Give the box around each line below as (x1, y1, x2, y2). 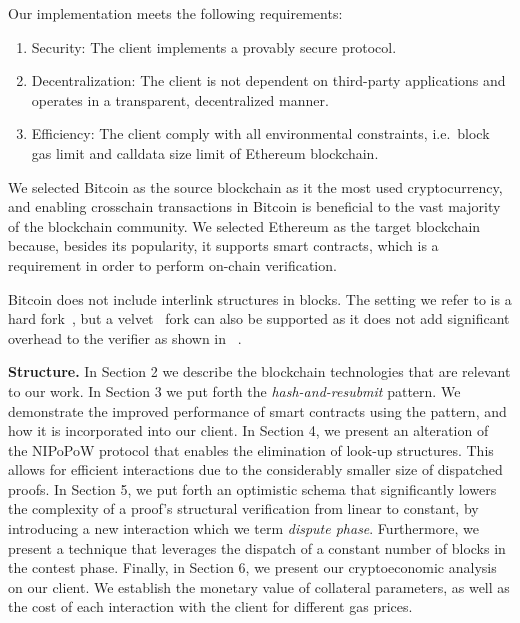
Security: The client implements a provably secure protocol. (31, 36, 397, 57)
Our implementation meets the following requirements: (8, 3, 343, 23)
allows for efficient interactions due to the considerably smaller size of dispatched (8, 459, 503, 480)
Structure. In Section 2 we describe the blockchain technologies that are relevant (8, 361, 511, 382)
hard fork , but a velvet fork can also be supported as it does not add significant (8, 308, 510, 329)
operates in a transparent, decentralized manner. (31, 89, 329, 110)
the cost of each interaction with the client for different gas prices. (8, 596, 413, 617)
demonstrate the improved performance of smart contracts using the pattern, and (8, 400, 507, 421)
